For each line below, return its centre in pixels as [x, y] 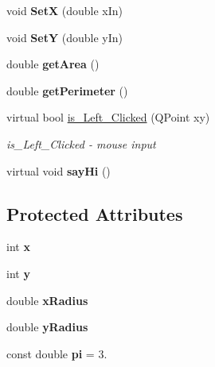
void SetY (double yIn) [64, 37]
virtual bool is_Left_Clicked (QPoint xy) [108, 117]
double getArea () [53, 64]
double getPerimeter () [67, 90]
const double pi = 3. [57, 353]
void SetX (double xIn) [64, 10]
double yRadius [47, 327]
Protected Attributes [95, 213]
